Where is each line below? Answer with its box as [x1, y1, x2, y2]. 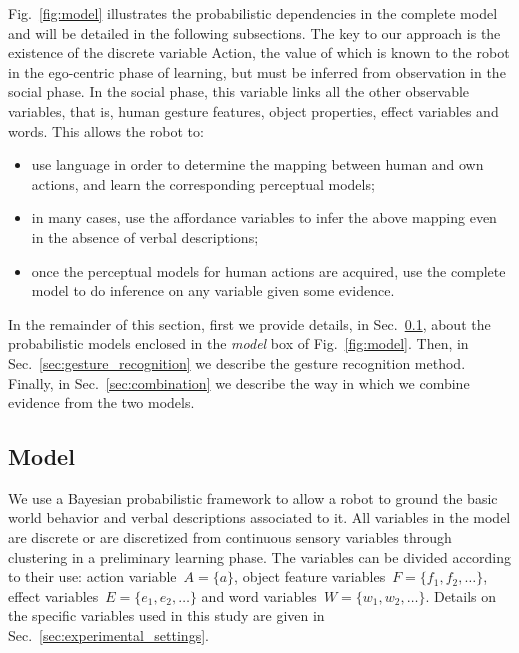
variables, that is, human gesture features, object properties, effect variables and [8, 100, 499, 121]
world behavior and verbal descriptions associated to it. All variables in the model [8, 507, 511, 528]
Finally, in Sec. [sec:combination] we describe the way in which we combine [8, 372, 470, 393]
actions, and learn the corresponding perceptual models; [31, 173, 375, 194]
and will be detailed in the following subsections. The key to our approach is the [8, 22, 501, 43]
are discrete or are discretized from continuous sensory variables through [8, 527, 452, 548]
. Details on [425, 585, 497, 606]
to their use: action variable [8, 566, 177, 587]
